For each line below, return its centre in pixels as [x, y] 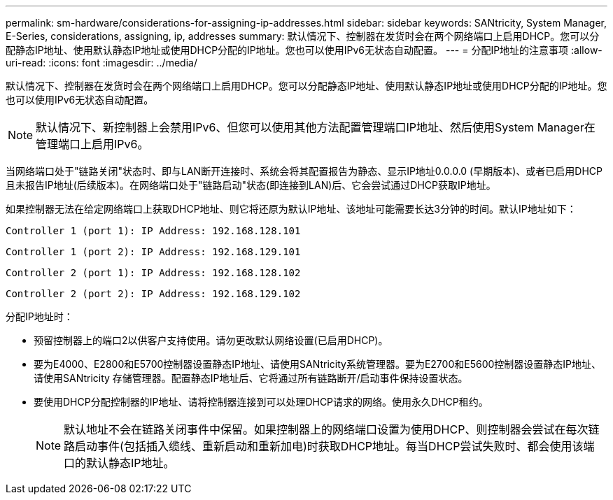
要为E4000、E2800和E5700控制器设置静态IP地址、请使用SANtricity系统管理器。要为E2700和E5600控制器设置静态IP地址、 [317, 364]
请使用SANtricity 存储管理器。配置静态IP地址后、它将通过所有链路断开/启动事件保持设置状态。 [251, 378]
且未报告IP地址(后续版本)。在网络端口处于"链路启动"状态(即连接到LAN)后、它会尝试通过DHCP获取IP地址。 [251, 185]
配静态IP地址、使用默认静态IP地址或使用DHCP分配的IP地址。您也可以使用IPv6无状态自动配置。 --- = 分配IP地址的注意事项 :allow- [304, 50]
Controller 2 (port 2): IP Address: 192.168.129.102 [153, 294]
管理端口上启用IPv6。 [92, 144]
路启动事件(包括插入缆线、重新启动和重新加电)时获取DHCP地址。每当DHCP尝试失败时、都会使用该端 [329, 446]
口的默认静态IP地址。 [119, 463]
